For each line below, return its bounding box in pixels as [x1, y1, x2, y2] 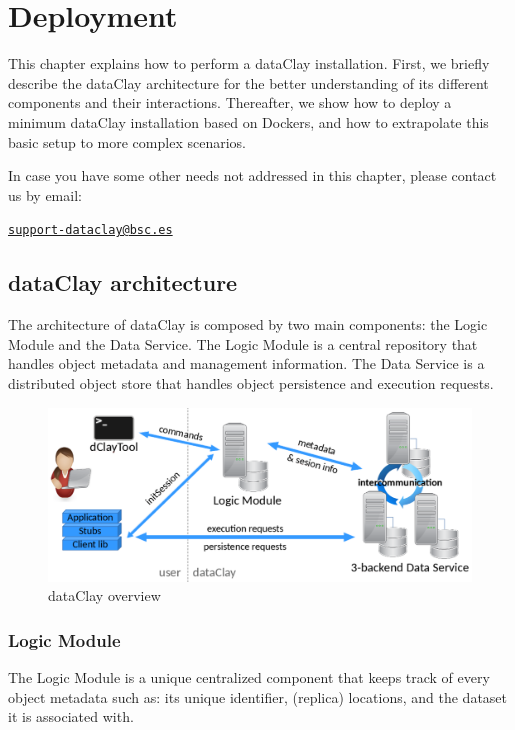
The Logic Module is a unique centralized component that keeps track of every [8, 667, 490, 688]
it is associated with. [8, 706, 134, 727]
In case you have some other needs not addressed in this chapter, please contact [8, 165, 497, 186]
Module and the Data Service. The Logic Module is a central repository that [8, 333, 478, 354]
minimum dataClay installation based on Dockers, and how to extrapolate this [8, 111, 489, 132]
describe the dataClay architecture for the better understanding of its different [8, 72, 489, 93]
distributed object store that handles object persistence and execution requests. [8, 372, 494, 393]
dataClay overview [48, 585, 161, 606]
